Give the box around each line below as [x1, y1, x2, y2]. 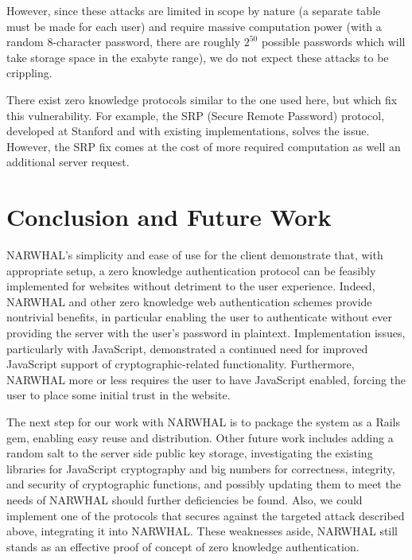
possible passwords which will [261, 33, 406, 50]
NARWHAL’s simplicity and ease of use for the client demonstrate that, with [6, 247, 383, 263]
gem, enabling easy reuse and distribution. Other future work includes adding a [6, 429, 394, 445]
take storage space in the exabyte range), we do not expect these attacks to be [6, 49, 389, 65]
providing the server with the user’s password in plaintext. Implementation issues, [6, 325, 406, 341]
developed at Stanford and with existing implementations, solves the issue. [6, 122, 370, 139]
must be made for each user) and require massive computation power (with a [6, 17, 382, 34]
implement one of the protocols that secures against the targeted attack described [6, 507, 405, 523]
